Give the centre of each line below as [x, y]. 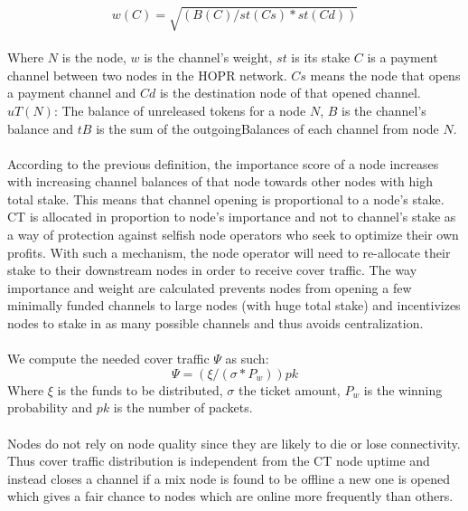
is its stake [321, 57]
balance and [41, 128]
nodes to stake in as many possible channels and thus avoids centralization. [215, 323]
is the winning [403, 389]
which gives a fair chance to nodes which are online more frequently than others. [230, 496]
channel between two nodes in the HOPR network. [147, 75]
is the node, [94, 57]
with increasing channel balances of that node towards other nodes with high [220, 181]
